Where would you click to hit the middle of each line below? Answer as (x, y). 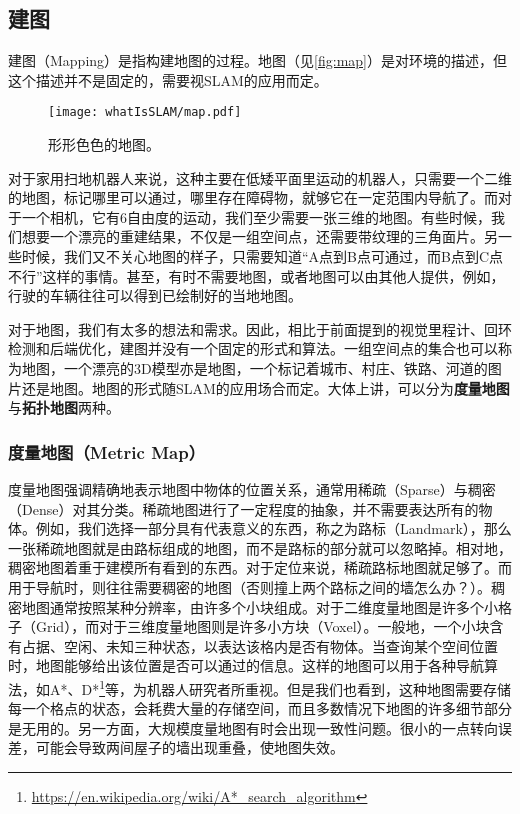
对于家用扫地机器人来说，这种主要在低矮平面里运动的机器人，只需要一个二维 (260, 177)
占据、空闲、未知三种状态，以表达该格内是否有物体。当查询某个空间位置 (259, 645)
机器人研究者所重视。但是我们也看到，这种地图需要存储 (329, 688)
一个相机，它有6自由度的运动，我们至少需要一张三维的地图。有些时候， (256, 216)
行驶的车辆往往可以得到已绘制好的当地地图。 (155, 295)
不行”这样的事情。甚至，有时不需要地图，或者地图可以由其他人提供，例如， (256, 275)
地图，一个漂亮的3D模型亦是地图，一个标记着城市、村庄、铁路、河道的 (254, 367)
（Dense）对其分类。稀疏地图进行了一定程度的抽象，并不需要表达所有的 (243, 508)
